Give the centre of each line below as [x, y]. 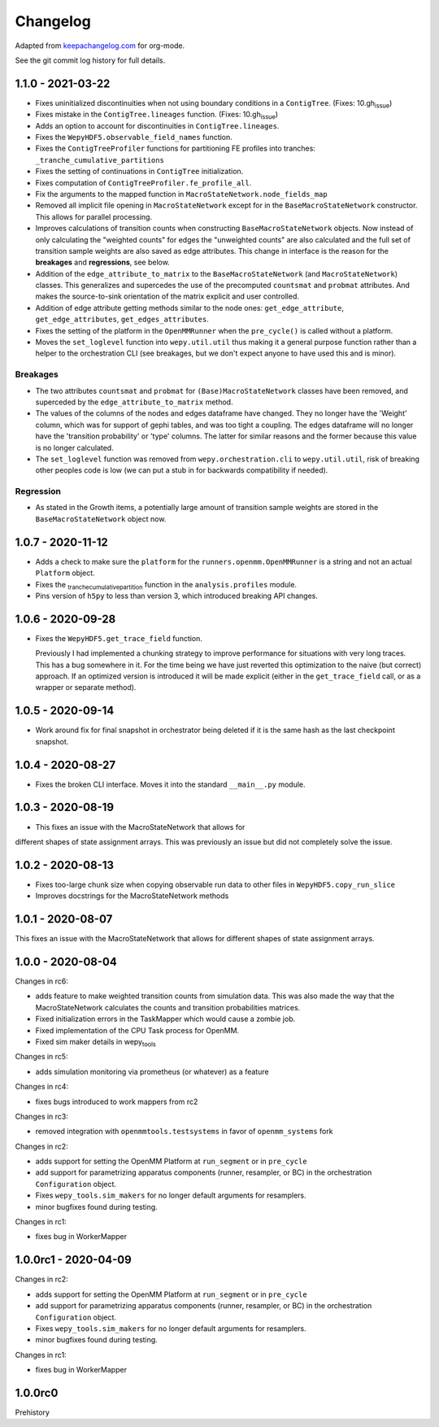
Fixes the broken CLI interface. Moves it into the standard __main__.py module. [170, 784]
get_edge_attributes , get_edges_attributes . [122, 319]
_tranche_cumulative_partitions [100, 160]
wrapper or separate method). [86, 687]
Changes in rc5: [41, 1057]
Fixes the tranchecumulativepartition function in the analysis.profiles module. [166, 585]
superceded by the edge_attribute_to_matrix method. [134, 402]
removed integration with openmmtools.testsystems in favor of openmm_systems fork [184, 1132]
